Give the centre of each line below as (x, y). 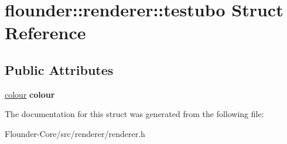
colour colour (30, 94)
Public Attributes (59, 69)
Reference (45, 32)
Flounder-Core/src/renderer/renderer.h (75, 133)
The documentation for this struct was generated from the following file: (134, 114)
